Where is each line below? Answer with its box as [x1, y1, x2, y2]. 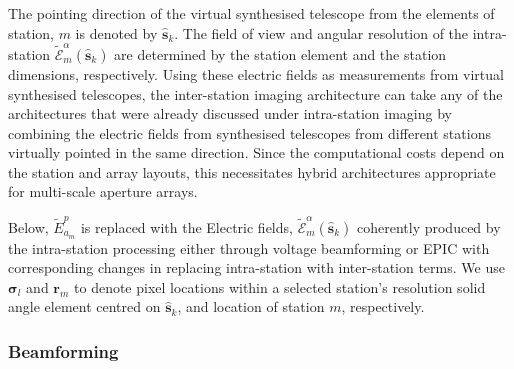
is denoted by [75, 22, 158, 43]
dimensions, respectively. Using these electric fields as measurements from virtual [8, 63, 504, 84]
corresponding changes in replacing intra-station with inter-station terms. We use [8, 257, 505, 278]
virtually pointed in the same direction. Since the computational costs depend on [8, 142, 505, 163]
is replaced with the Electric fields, [80, 216, 293, 237]
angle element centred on [8, 296, 161, 317]
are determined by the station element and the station [114, 43, 447, 64]
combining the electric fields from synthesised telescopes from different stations [8, 122, 491, 143]
